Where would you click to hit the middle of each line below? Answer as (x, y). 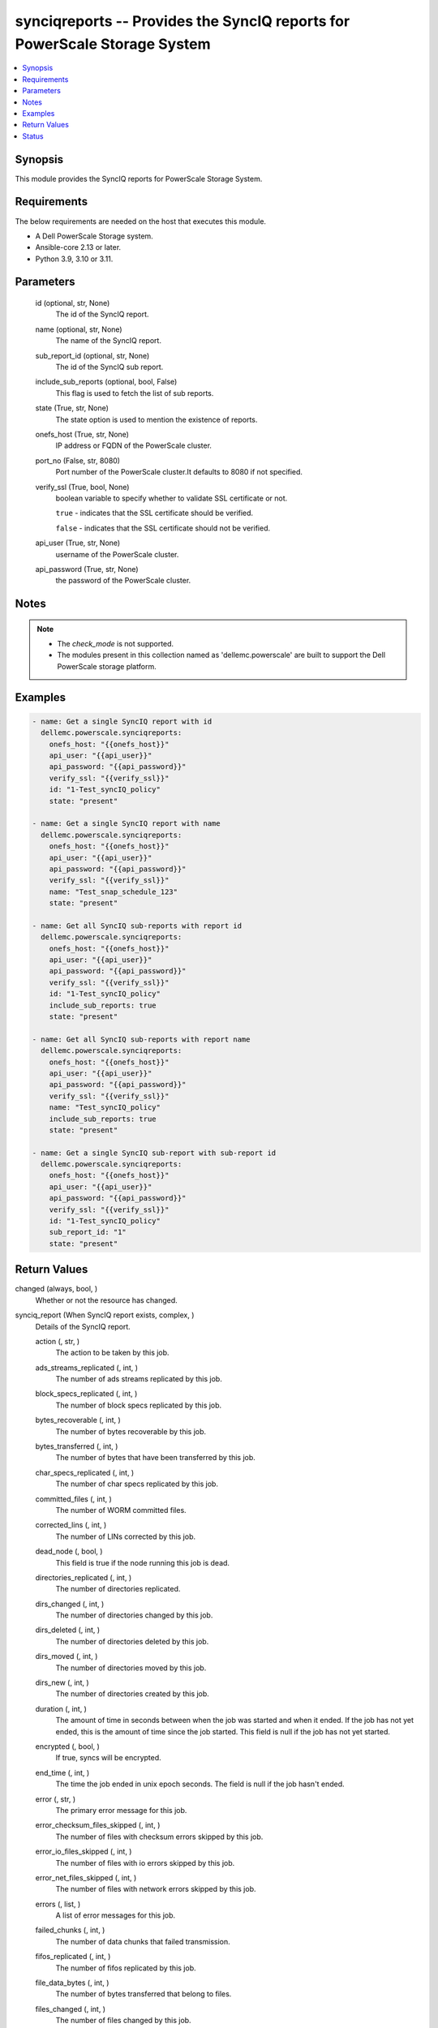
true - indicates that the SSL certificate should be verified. (155, 513)
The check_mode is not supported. (116, 644)
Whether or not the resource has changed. (106, 1300)
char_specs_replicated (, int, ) (85, 1472)
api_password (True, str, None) (87, 569)
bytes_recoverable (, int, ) (78, 1420)
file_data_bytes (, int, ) (72, 1983)
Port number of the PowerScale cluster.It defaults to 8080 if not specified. (179, 472)
